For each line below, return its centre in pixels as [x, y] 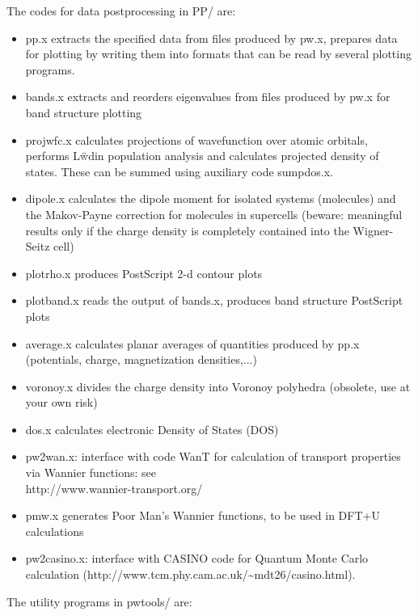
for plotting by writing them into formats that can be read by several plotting [218, 54]
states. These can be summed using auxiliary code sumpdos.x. [179, 171]
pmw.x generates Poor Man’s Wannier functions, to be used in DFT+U [203, 515]
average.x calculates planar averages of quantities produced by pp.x [192, 343]
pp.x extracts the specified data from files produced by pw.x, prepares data [211, 38]
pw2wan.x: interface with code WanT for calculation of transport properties [213, 456]
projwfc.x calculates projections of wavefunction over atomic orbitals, [196, 139]
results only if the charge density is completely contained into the [187, 230]
